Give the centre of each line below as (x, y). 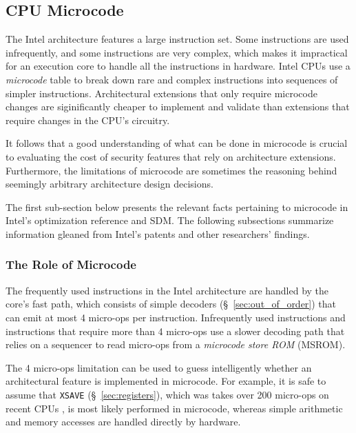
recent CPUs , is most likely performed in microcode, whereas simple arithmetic (174, 408)
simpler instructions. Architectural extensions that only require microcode (161, 93)
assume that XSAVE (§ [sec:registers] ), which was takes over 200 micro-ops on (167, 394)
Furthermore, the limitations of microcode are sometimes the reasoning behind (171, 170)
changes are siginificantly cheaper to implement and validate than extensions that (178, 107)
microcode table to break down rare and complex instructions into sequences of (172, 79)
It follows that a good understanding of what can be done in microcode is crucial (177, 143)
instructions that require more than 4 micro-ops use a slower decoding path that (175, 331)
